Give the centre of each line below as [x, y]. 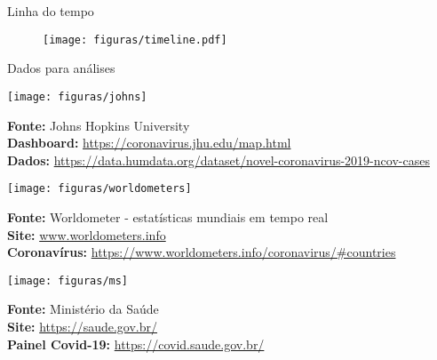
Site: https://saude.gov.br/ [83, 326]
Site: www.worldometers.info [87, 234]
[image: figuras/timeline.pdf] [135, 40]
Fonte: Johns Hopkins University [99, 125]
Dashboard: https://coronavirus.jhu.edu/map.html [149, 143]
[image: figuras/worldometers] [99, 189]
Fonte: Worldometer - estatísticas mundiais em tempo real [168, 216]
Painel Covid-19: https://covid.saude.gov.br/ [136, 344]
